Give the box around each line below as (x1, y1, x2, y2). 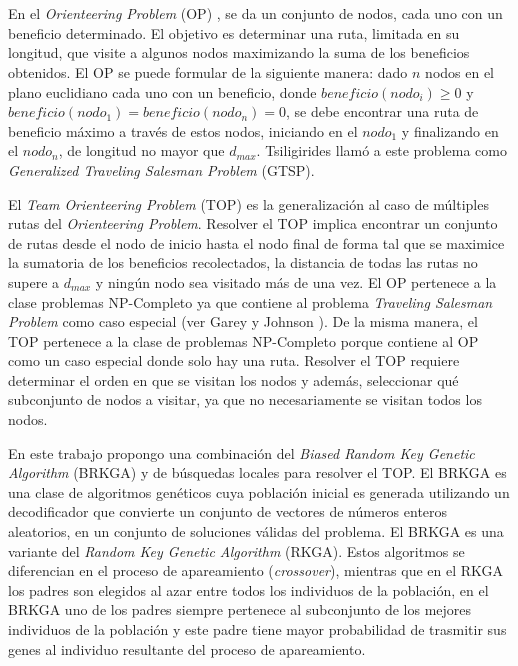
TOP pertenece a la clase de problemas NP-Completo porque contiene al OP (8, 330, 479, 351)
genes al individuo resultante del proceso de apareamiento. (8, 638, 366, 659)
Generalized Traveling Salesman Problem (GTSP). (8, 159, 315, 180)
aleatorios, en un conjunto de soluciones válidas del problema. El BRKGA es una (8, 521, 504, 542)
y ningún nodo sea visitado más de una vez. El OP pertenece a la (95, 271, 497, 292)
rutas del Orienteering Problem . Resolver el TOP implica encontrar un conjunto (8, 213, 498, 234)
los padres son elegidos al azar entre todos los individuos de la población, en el (8, 579, 489, 600)
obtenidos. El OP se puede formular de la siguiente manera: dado (8, 61, 408, 82)
